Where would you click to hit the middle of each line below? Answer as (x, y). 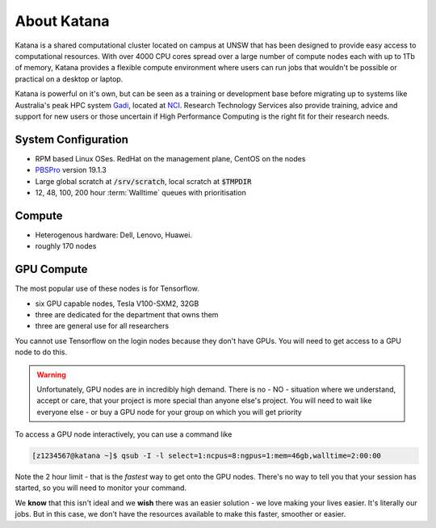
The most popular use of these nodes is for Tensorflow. (107, 289)
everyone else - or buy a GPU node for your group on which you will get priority (169, 412)
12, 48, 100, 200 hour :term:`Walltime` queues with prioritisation (140, 192)
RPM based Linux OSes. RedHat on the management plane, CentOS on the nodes (170, 158)
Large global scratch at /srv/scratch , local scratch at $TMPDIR (143, 181)
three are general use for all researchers (102, 326)
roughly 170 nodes (66, 246)
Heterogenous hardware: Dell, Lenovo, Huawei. (114, 235)
